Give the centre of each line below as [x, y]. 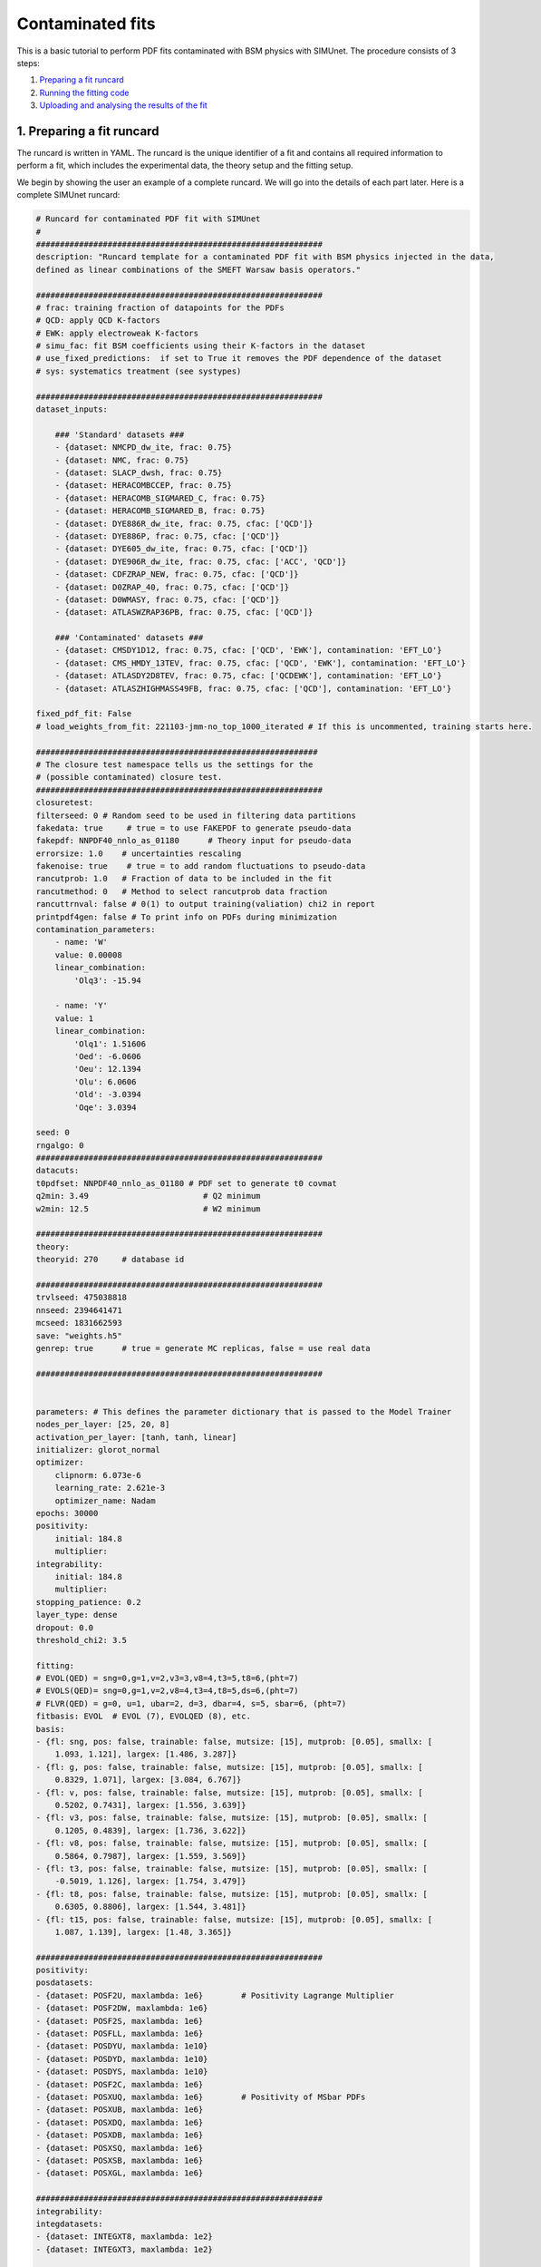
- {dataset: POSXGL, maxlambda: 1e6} [120, 2173]
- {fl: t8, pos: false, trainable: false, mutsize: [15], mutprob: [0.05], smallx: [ [232, 1894]
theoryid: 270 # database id [110, 1260]
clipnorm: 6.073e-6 [98, 1475]
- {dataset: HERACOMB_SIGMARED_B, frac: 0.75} [160, 511]
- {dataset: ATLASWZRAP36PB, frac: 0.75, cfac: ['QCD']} [184, 613]
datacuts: [58, 1171]
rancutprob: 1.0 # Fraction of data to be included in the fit [184, 879]
